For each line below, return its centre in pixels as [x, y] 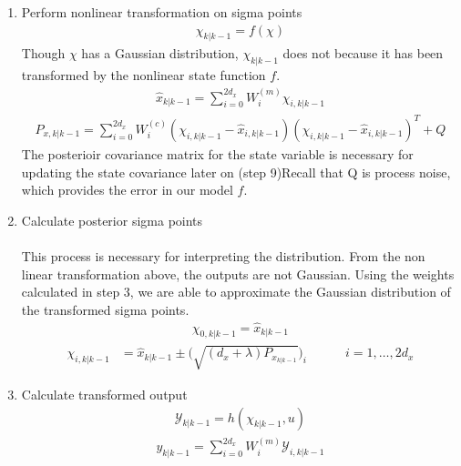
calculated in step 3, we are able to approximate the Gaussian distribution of [236, 292]
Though [43, 53]
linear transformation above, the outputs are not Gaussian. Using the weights [238, 274]
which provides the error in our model [127, 190]
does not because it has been [363, 53]
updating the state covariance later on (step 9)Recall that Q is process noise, [236, 172]
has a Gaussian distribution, [160, 53]
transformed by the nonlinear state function [143, 75]
